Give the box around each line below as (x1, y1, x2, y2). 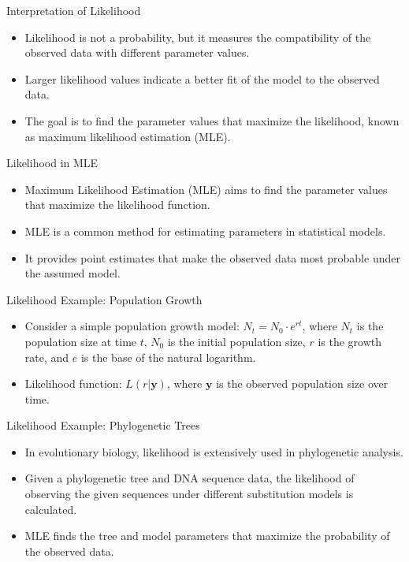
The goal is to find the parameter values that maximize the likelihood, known (24, 112, 400, 128)
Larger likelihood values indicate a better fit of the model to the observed (24, 70, 380, 87)
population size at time (24, 333, 137, 349)
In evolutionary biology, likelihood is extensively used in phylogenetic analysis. (24, 443, 403, 460)
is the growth (318, 333, 382, 349)
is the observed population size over (216, 375, 389, 392)
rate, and (24, 348, 69, 365)
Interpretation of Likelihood (6, 2, 141, 18)
